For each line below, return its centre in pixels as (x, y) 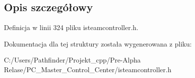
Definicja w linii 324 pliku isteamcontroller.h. (71, 27)
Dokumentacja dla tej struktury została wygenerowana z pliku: (98, 43)
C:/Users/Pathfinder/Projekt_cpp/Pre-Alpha (72, 60)
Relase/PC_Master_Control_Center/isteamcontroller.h (88, 69)
